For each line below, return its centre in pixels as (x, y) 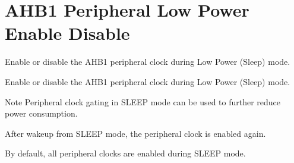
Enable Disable (67, 33)
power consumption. (41, 113)
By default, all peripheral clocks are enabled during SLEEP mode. (125, 153)
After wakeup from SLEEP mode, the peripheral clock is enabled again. (135, 133)
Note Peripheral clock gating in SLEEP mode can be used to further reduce (143, 101)
